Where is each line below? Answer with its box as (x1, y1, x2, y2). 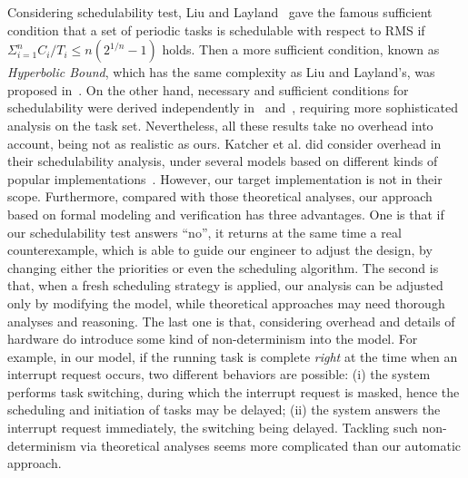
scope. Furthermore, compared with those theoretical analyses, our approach (7, 187, 433, 206)
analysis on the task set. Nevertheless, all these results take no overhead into (7, 115, 433, 134)
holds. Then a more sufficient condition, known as (162, 40, 440, 59)
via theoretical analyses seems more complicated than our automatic (80, 435, 462, 454)
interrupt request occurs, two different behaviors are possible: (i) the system (7, 365, 431, 384)
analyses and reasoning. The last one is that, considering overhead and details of (7, 311, 455, 330)
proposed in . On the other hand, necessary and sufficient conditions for (7, 80, 409, 99)
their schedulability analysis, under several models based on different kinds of (7, 151, 438, 171)
